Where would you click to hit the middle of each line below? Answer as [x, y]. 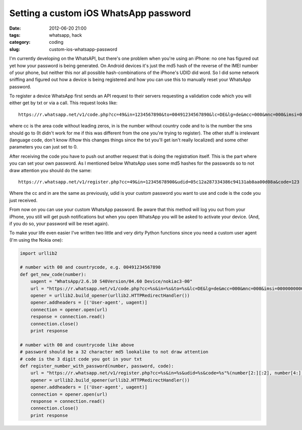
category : [20, 42]
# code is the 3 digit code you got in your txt [81, 359]
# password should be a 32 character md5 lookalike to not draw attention [114, 352]
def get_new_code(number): [53, 274]
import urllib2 [39, 253]
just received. [23, 200]
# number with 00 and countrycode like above [77, 345]
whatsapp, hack [66, 35]
